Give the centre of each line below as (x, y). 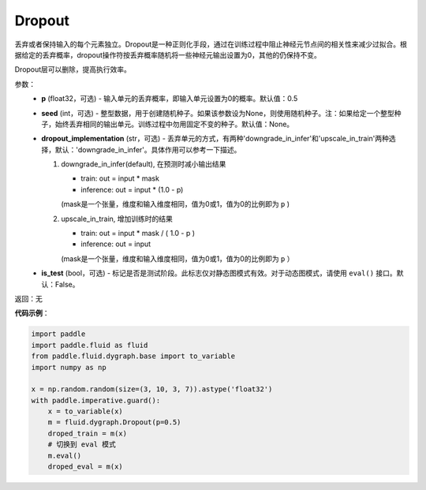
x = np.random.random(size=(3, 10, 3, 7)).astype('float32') (152, 389)
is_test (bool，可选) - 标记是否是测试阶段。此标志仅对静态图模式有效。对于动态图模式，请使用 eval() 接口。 (219, 273)
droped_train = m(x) (88, 433)
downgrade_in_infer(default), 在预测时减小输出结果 (144, 164)
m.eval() (65, 455)
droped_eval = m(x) (86, 467)
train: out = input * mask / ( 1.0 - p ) (138, 234)
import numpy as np (69, 367)
